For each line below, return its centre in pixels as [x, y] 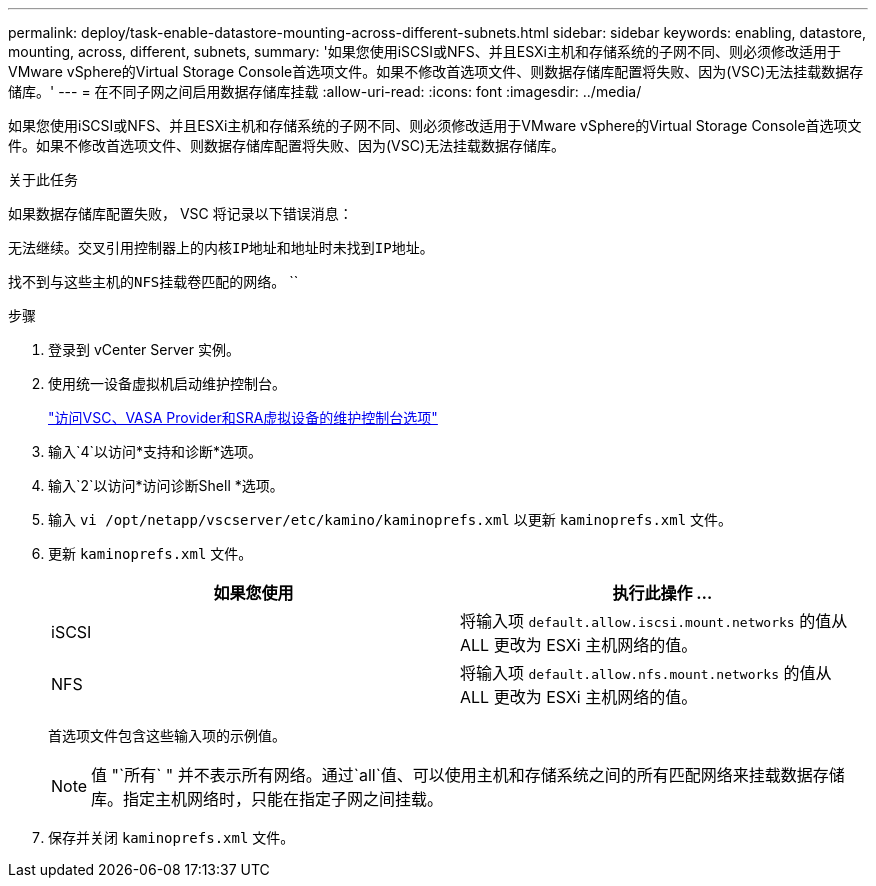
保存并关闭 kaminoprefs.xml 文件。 [171, 837]
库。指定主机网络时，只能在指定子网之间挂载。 [267, 799]
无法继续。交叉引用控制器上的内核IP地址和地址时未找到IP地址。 [221, 248]
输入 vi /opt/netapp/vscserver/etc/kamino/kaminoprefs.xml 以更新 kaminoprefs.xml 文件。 [390, 519]
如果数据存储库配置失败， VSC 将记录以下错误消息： [180, 213]
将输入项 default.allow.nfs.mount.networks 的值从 [646, 673]
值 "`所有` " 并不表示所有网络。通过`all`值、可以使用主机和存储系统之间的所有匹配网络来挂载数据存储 [468, 775]
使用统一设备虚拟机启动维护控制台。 [167, 383]
